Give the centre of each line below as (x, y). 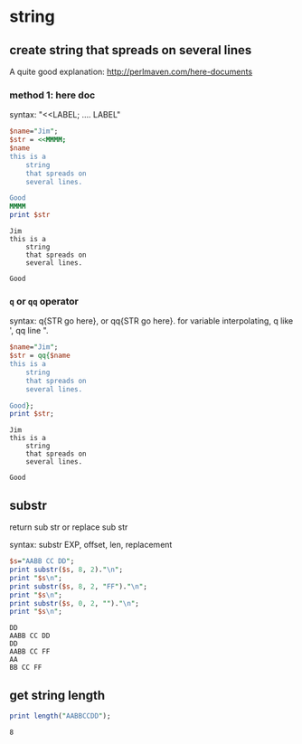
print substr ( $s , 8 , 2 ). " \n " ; (66, 570)
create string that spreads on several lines (131, 50)
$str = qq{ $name (40, 356)
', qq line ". (29, 331)
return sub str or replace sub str (69, 527)
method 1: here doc (52, 95)
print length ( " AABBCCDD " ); (60, 716)
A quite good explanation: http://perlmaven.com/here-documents (131, 71)
